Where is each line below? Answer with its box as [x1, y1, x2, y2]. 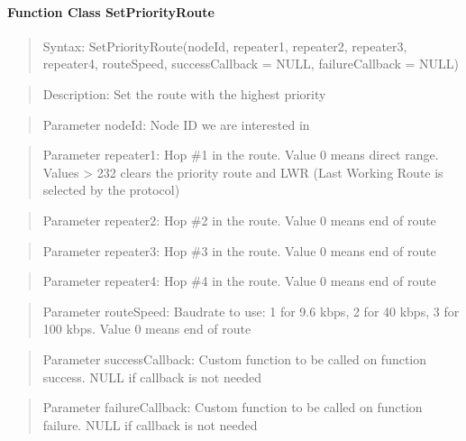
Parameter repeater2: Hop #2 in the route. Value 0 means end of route [42, 210, 436, 229]
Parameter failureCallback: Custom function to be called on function [42, 398, 423, 417]
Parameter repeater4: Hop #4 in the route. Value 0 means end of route [42, 271, 436, 290]
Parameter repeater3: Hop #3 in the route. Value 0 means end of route [42, 241, 436, 260]
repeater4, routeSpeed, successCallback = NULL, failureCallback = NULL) [42, 54, 460, 73]
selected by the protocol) [42, 180, 180, 199]
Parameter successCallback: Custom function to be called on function [42, 349, 427, 368]
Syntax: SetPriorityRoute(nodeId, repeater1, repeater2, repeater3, [42, 36, 407, 55]
